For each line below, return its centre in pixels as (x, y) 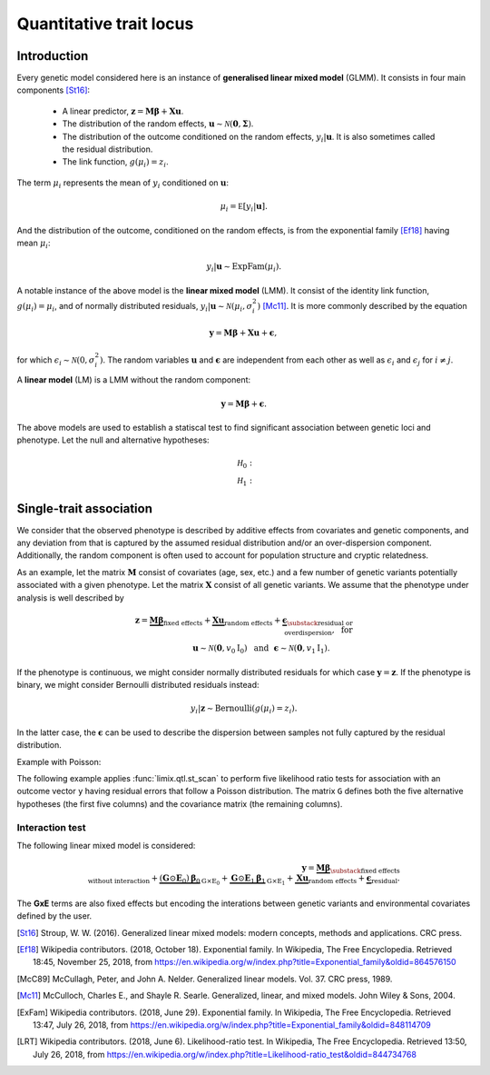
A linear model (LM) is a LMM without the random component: (134, 380)
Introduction (53, 56)
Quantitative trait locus (105, 24)
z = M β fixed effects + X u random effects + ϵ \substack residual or (244, 621)
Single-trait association (85, 508)
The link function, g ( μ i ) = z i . (115, 163)
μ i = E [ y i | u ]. (244, 207)
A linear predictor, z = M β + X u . (123, 111)
